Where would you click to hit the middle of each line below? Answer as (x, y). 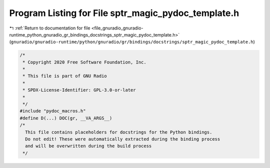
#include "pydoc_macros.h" (53, 111)
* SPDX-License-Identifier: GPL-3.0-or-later (79, 90)
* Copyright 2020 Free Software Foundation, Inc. (85, 62)
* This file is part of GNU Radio (65, 76)
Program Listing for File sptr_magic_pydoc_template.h (124, 13)
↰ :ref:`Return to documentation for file (50, 28)
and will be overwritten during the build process (88, 146)
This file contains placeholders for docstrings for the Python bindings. (119, 132)
